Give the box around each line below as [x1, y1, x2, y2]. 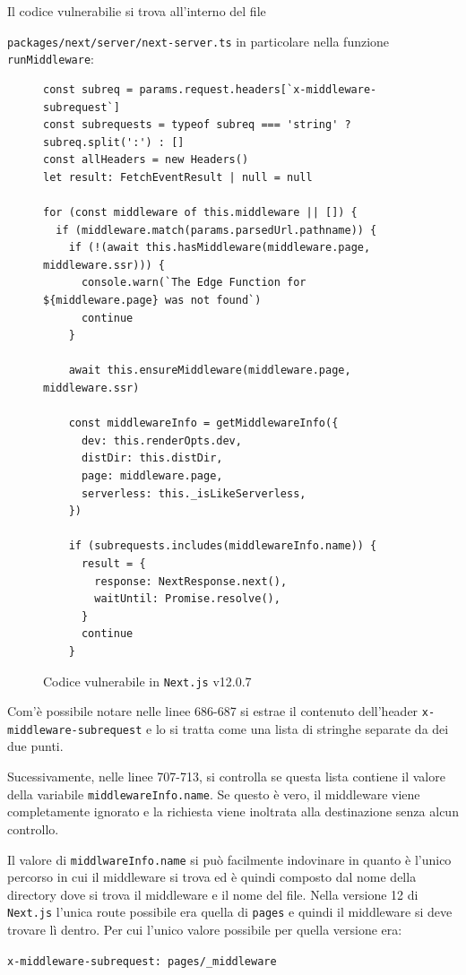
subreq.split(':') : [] [43, 135, 185, 149]
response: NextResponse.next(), [94, 574, 288, 588]
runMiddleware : [7, 49, 94, 68]
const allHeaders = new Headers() [43, 153, 249, 167]
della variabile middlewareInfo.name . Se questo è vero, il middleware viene [7, 784, 420, 803]
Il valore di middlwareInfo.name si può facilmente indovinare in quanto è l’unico [7, 850, 452, 868]
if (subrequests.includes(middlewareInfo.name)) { [68, 539, 377, 553]
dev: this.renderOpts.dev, [81, 434, 242, 447]
